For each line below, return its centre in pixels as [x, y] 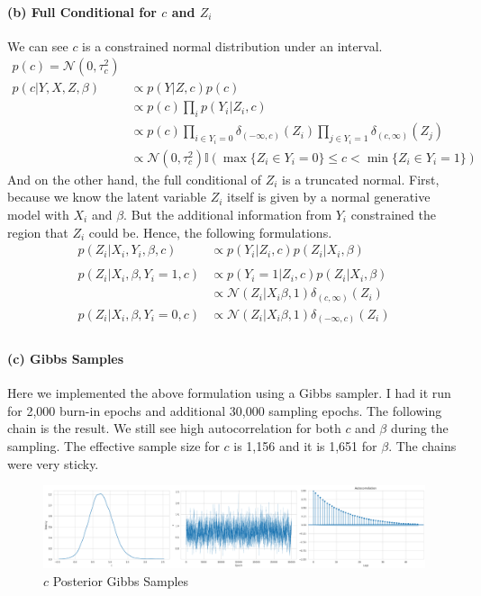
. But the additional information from [228, 214]
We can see [38, 45]
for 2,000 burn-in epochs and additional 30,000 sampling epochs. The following [225, 410]
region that [38, 232]
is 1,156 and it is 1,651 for [305, 445]
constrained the [393, 214]
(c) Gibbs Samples [66, 358]
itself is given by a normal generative [329, 197]
